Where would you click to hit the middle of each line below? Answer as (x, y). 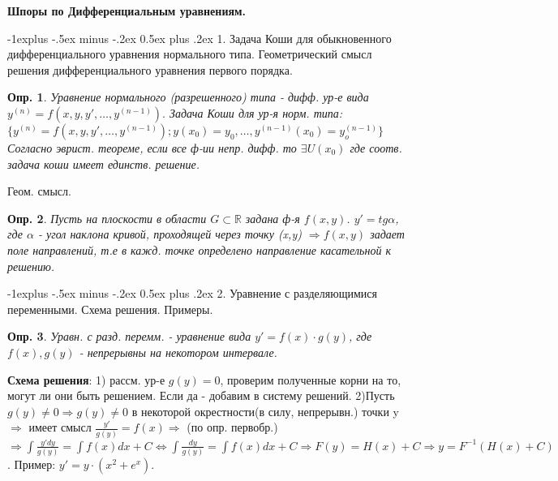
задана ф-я (273, 218)
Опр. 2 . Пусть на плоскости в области (107, 218)
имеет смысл (60, 427)
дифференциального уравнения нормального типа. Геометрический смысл (190, 54)
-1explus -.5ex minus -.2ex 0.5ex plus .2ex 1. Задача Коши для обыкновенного (200, 38)
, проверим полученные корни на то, (311, 379)
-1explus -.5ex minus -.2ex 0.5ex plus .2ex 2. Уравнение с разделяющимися (192, 293)
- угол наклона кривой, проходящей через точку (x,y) (170, 234)
